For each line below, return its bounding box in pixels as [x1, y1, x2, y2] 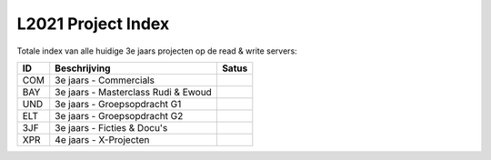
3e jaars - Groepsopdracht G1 [55, 97, 182, 110]
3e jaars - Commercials [55, 74, 155, 86]
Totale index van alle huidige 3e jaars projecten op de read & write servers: [16, 45, 297, 56]
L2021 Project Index [16, 14, 170, 34]
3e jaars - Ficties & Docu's [55, 121, 168, 134]
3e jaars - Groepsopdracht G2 [55, 109, 184, 122]
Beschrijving [55, 62, 111, 75]
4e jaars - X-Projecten [55, 133, 150, 145]
